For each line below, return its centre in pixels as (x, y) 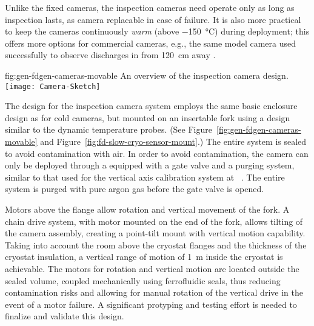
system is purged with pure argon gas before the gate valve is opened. (135, 189)
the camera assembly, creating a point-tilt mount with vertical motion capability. (155, 233)
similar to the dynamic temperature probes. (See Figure (109, 129)
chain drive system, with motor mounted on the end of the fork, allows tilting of (154, 221)
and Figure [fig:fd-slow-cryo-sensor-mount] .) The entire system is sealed (173, 141)
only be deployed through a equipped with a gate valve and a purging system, (150, 165)
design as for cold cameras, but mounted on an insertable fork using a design (148, 117)
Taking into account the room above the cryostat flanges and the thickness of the (156, 244)
